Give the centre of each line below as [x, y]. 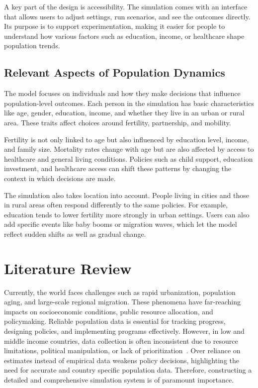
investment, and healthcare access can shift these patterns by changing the [118, 168]
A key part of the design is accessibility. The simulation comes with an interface [126, 6]
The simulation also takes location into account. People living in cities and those [127, 195]
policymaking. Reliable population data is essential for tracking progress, [115, 321]
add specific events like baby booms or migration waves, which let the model [121, 224]
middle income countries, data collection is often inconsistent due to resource [121, 340]
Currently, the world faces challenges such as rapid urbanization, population [120, 292]
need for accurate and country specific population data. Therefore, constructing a [128, 370]
